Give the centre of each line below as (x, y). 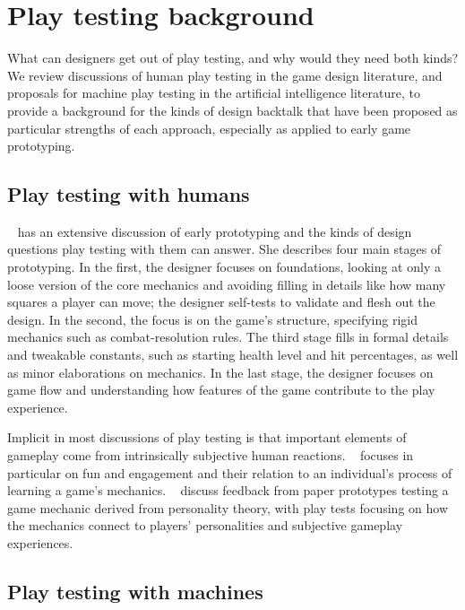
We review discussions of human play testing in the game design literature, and (225, 75)
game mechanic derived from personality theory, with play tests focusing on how (228, 507)
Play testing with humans (129, 194)
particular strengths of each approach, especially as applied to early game (209, 128)
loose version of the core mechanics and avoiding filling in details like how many (227, 284)
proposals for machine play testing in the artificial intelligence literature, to (214, 93)
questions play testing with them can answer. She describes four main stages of (224, 249)
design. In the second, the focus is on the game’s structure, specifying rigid (212, 319)
